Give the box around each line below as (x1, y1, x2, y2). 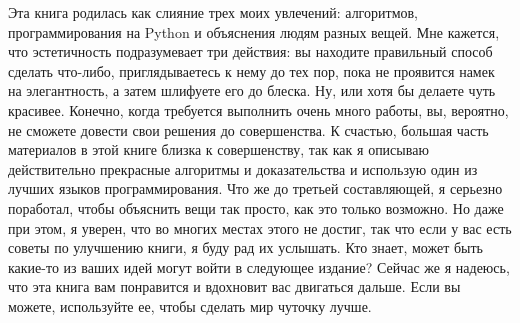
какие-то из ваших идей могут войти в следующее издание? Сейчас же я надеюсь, (8, 256, 510, 277)
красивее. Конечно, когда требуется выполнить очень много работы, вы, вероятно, (8, 99, 509, 120)
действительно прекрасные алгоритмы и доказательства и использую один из (8, 158, 478, 179)
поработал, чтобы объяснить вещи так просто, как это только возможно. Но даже (8, 197, 504, 218)
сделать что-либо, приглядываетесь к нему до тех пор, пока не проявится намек (8, 60, 495, 81)
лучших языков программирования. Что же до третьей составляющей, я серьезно (8, 178, 503, 199)
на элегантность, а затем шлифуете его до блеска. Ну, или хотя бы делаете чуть (8, 80, 496, 101)
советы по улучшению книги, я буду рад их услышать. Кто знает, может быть (8, 237, 483, 258)
